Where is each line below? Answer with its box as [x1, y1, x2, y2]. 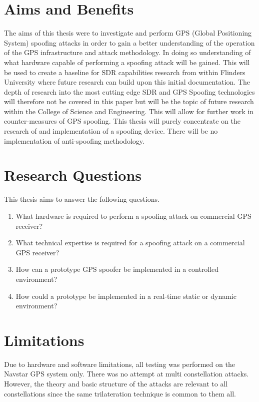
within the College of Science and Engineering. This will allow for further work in [4, 106, 254, 116]
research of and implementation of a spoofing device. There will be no [4, 126, 218, 136]
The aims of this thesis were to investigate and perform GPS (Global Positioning [4, 28, 252, 38]
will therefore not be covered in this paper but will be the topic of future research [4, 96, 254, 107]
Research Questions [4, 165, 142, 185]
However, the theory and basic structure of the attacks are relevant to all [4, 378, 228, 389]
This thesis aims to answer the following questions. [4, 194, 159, 204]
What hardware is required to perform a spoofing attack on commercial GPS [15, 210, 251, 221]
